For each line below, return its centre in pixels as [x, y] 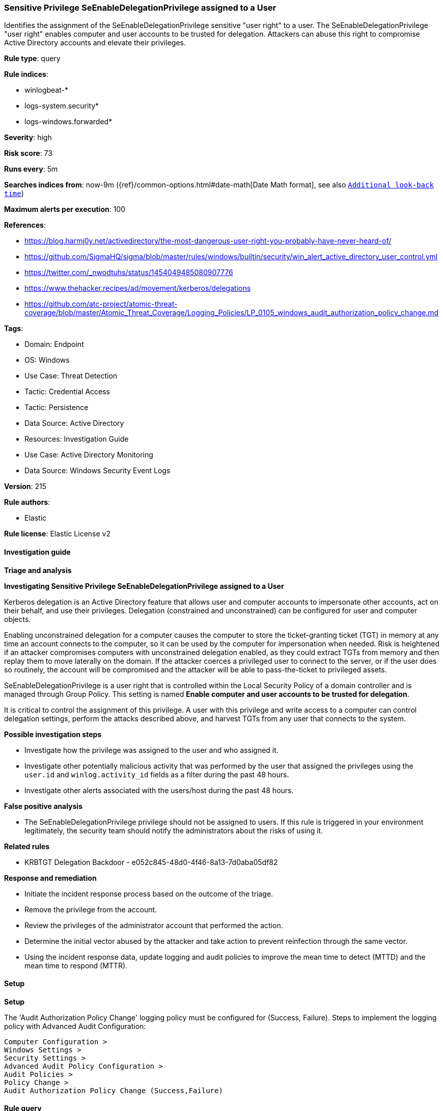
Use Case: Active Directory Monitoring [89, 455]
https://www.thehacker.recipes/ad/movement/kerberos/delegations [138, 288]
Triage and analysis [38, 570]
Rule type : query [32, 59]
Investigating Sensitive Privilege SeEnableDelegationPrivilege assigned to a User [144, 586]
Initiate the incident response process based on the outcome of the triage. [149, 893]
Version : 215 [25, 486]
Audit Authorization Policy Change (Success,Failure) [114, 1090]
